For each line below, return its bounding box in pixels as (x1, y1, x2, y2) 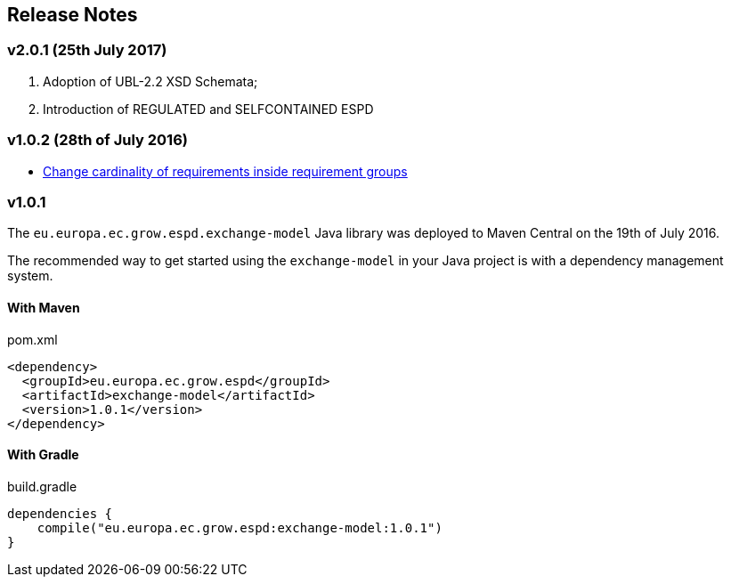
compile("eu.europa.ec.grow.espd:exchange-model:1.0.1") (37, 520, 443, 535)
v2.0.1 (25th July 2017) (7, 41, 167, 60)
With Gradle (7, 447, 79, 463)
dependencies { (7, 506, 113, 521)
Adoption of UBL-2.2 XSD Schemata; (43, 73, 258, 89)
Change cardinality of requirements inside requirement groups (43, 163, 408, 179)
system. (7, 268, 53, 284)
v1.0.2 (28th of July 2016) (7, 131, 188, 150)
